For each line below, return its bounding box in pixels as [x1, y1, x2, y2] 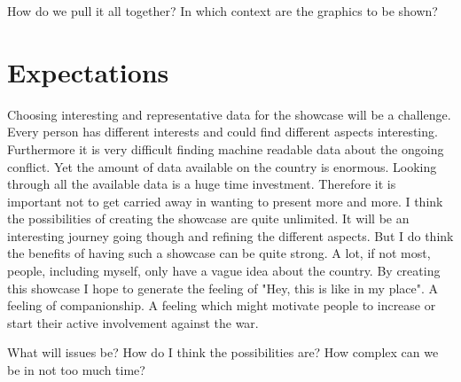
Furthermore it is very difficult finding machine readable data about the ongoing [7, 139, 444, 158]
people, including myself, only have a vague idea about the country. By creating [7, 261, 441, 280]
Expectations [7, 53, 169, 90]
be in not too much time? [7, 361, 145, 379]
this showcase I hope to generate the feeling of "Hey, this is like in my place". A [7, 278, 439, 297]
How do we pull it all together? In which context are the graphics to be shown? [7, 2, 438, 19]
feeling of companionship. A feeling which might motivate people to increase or [7, 296, 436, 315]
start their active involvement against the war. [7, 313, 259, 331]
